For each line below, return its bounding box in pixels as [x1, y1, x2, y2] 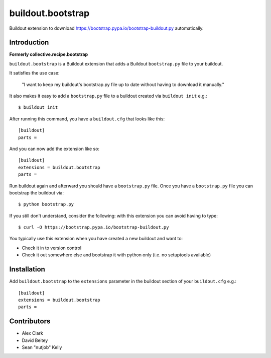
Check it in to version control [22, 245, 82, 251]
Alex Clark [22, 330, 44, 336]
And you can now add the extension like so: [9, 146, 100, 152]
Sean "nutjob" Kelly [22, 344, 62, 350]
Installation [9, 265, 45, 274]
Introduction [9, 38, 49, 47]
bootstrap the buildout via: [9, 189, 64, 196]
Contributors [9, 317, 51, 326]
